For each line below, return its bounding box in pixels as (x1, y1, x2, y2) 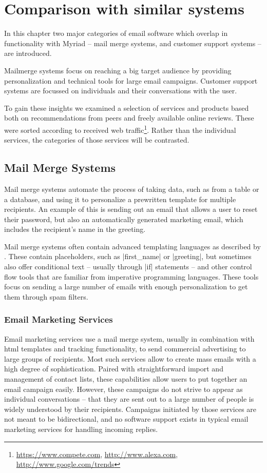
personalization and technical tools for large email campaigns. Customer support (4, 75, 258, 86)
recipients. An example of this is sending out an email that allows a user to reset (4, 204, 258, 214)
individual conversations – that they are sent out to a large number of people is (4, 393, 254, 404)
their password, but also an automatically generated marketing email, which (4, 213, 243, 224)
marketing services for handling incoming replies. (4, 424, 158, 435)
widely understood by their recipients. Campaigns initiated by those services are (4, 403, 257, 414)
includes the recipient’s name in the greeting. (4, 224, 146, 234)
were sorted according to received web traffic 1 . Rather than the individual (4, 123, 236, 135)
